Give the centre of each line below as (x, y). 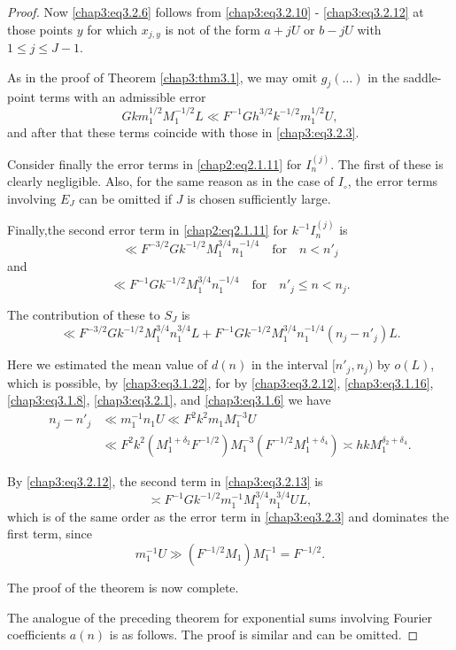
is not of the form (213, 29)
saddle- (422, 77)
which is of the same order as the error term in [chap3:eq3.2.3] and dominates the (228, 516)
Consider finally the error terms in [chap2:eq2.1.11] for (155, 163)
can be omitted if (126, 198)
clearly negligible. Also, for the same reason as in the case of (171, 181)
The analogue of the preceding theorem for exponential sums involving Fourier (220, 617)
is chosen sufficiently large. (259, 198)
